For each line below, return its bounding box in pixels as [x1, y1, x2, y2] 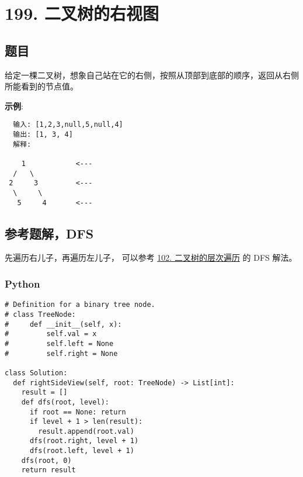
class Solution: [5, 368, 68, 377]
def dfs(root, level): [21, 397, 109, 406]
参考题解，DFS [5, 224, 94, 242]
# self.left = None [5, 339, 114, 348]
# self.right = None [5, 349, 118, 358]
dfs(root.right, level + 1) [29, 437, 139, 445]
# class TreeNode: [5, 310, 76, 319]
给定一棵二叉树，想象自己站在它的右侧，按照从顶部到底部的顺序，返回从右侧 [5, 68, 299, 81]
